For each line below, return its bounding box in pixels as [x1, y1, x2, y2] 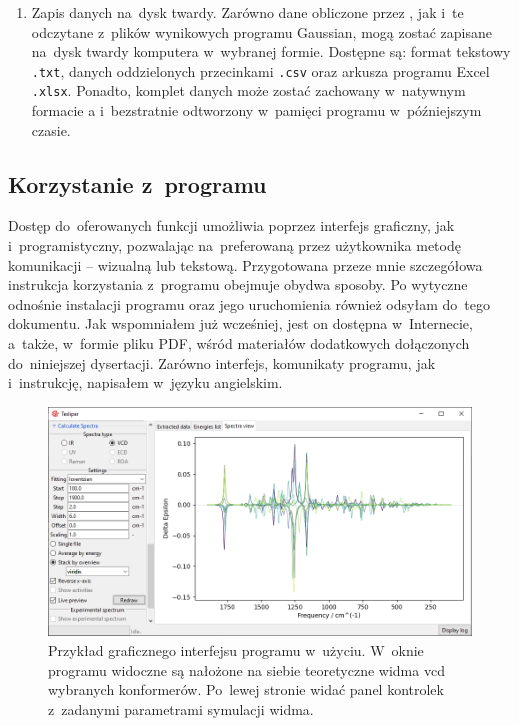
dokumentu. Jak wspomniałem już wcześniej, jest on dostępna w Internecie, [8, 313, 473, 334]
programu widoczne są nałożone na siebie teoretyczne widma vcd [48, 659, 445, 680]
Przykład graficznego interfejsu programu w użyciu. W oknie [48, 640, 424, 661]
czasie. [31, 119, 71, 140]
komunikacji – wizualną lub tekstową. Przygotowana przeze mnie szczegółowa [8, 254, 483, 275]
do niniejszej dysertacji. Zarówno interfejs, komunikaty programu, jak [8, 352, 436, 373]
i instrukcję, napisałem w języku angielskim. [8, 372, 283, 393]
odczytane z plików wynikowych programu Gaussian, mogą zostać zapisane [31, 21, 492, 42]
